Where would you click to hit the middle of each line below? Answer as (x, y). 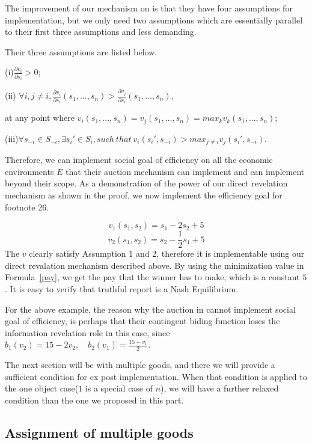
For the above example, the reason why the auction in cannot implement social (150, 309)
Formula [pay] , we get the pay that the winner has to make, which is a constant (152, 277)
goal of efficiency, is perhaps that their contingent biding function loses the (142, 321)
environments (29, 171)
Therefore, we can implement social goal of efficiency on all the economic (139, 160)
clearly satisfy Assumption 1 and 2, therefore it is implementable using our (167, 253)
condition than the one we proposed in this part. (94, 400)
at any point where (40, 118)
